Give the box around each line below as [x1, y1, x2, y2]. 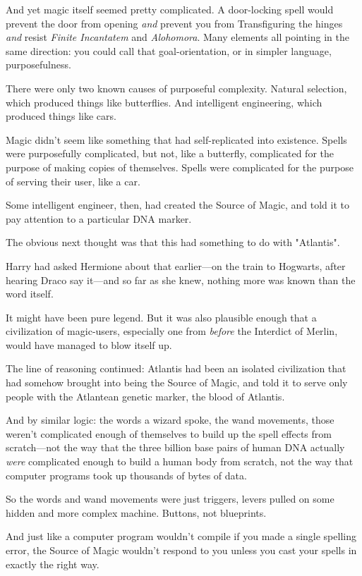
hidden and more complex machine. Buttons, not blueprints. [6, 505, 267, 520]
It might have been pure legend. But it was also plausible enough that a [6, 310, 317, 324]
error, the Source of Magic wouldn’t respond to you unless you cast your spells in [6, 543, 357, 557]
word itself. [6, 286, 54, 301]
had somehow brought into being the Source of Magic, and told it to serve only [6, 375, 348, 390]
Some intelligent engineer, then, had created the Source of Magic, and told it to [6, 197, 350, 212]
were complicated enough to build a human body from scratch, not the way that [6, 454, 354, 469]
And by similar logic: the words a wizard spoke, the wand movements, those [6, 412, 334, 427]
